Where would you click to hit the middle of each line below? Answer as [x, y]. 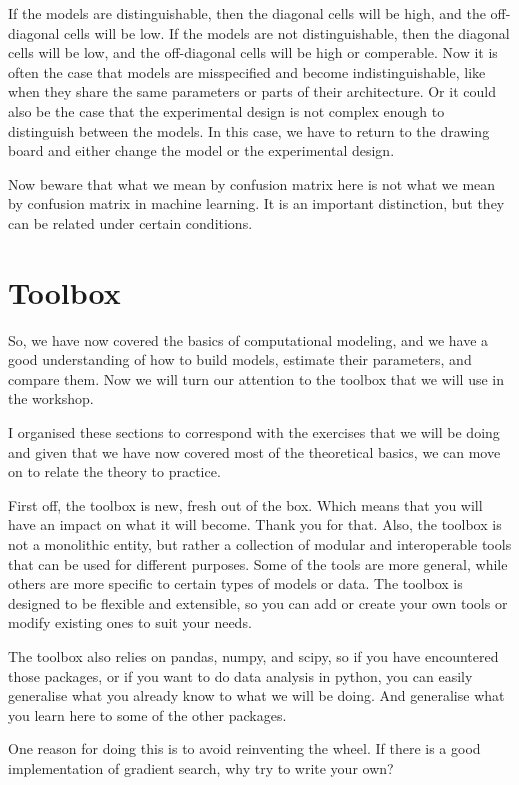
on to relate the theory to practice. [114, 471]
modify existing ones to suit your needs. [130, 622]
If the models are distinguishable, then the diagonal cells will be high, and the [247, 13]
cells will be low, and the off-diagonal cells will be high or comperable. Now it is [253, 52]
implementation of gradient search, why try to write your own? [201, 767]
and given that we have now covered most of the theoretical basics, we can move [254, 451]
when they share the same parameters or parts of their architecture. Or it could [252, 91]
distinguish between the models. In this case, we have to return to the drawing [249, 130]
